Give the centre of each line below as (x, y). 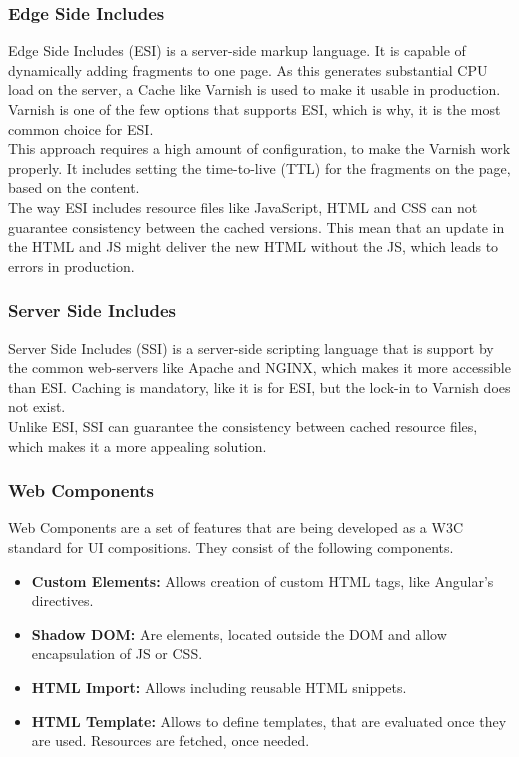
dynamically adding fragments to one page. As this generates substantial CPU (248, 69)
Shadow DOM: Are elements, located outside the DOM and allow (239, 633)
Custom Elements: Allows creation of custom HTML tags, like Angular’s (262, 580)
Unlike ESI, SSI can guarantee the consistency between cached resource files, (243, 425)
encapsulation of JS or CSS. (117, 653)
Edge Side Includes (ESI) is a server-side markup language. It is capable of (237, 50)
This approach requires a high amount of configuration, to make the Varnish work (259, 148)
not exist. (37, 406)
